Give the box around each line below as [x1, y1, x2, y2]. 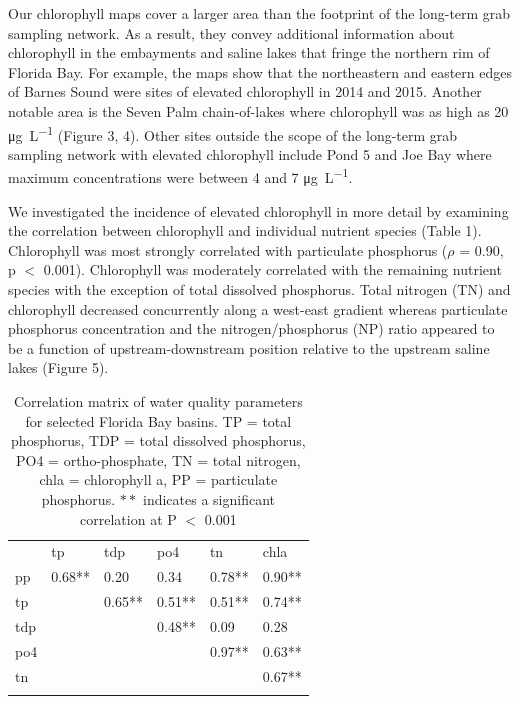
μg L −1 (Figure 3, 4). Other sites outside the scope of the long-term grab [8, 121, 458, 145]
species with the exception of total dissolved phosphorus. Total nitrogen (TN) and [8, 279, 511, 300]
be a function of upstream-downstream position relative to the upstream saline [8, 337, 490, 358]
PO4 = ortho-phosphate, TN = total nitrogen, [16, 449, 301, 470]
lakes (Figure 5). [8, 357, 109, 378]
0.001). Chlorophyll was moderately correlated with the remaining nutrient [43, 259, 502, 280]
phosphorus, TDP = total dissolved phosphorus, [11, 430, 306, 451]
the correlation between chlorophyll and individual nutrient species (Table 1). [8, 220, 482, 241]
